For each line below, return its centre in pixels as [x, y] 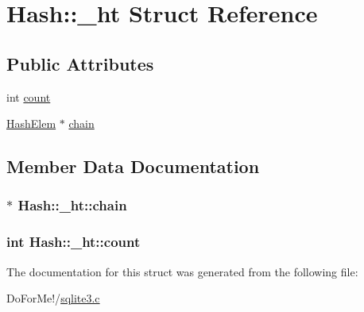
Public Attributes [80, 63]
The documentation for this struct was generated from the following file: [182, 271]
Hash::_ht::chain [72, 205]
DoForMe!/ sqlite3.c [53, 298]
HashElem [31, 123]
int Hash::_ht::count [74, 242]
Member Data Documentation [133, 166]
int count [29, 96]
